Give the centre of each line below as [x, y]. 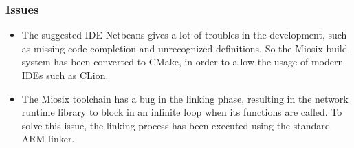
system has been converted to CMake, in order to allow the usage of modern [182, 62]
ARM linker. [48, 139]
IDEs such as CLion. [65, 75]
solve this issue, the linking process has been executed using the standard [176, 125]
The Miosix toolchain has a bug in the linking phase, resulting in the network [185, 98]
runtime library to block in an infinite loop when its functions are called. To [182, 112]
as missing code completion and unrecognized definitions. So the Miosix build [185, 48]
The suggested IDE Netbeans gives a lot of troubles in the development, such [184, 35]
